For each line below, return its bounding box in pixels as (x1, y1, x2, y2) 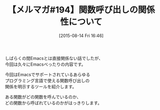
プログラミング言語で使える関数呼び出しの (5, 78, 90, 83)
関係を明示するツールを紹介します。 (5, 83, 77, 89)
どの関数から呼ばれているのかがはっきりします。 (5, 100, 102, 106)
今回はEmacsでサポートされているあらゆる (5, 71, 90, 77)
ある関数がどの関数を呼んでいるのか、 (5, 94, 81, 99)
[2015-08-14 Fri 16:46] (58, 32, 104, 39)
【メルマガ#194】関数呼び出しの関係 (7, 4, 155, 15)
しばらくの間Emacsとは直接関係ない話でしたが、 (5, 55, 103, 61)
